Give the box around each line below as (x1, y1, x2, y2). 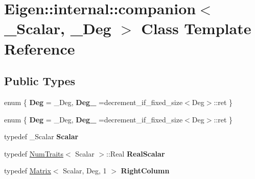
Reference (4, 38, 75, 59)
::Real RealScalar (106, 148, 165, 159)
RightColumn (121, 165, 170, 176)
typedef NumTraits (4, 148, 64, 159)
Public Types (4, 73, 76, 89)
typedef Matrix (4, 165, 51, 176)
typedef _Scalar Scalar (4, 131, 79, 142)
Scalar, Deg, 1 (63, 165, 107, 176)
